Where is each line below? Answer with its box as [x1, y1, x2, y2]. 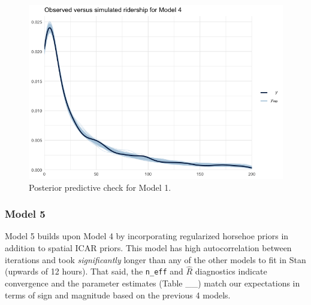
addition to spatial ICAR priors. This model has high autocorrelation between [5, 241, 292, 254]
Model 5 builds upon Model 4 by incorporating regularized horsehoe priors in [5, 230, 289, 242]
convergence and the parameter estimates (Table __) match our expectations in [5, 276, 300, 289]
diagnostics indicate [195, 265, 267, 277]
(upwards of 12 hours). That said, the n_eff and [5, 265, 183, 277]
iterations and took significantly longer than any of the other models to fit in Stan [5, 253, 306, 266]
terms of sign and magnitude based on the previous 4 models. [5, 288, 231, 301]
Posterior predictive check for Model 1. [29, 181, 171, 193]
